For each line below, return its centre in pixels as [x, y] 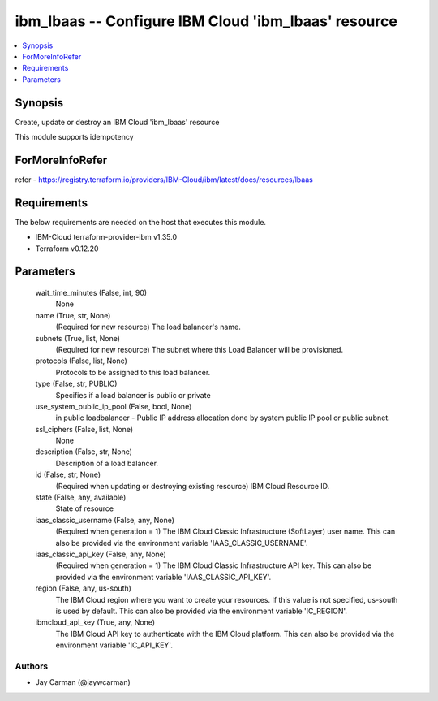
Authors [32, 666]
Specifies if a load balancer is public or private [133, 395]
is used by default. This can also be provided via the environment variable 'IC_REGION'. [202, 611]
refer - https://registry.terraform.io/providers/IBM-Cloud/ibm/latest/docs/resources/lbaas [164, 180]
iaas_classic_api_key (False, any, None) [101, 554]
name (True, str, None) [73, 315]
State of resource [85, 508]
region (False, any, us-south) [83, 588]
